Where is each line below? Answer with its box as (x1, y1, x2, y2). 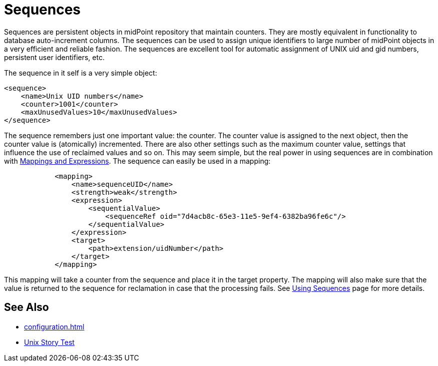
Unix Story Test (24, 337, 75, 346)
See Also (4, 301, 49, 314)
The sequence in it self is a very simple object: (4, 68, 157, 77)
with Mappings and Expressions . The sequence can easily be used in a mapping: (4, 156, 271, 165)
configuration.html (24, 322, 85, 331)
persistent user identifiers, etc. (4, 53, 105, 62)
